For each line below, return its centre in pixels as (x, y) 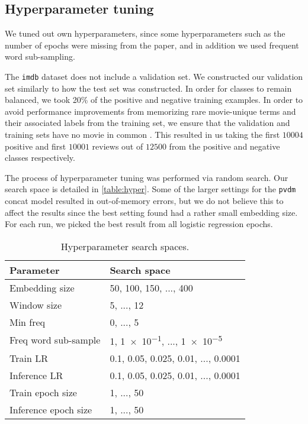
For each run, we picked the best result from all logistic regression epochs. (139, 224)
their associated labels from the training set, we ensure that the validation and (147, 123)
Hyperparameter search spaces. (125, 246)
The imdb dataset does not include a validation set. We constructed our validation (154, 76)
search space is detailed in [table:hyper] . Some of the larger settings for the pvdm (150, 189)
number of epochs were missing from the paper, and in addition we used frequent (152, 45)
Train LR (29, 358)
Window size (36, 305)
